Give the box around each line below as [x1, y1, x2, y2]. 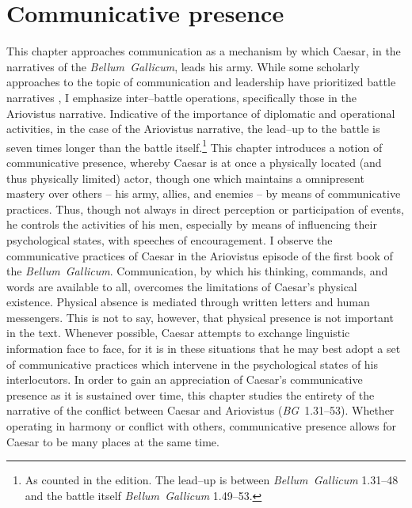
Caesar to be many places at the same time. [6, 433, 219, 449]
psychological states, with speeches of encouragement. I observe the [6, 231, 333, 248]
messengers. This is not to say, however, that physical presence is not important [6, 309, 394, 325]
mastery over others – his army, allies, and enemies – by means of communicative [6, 185, 401, 202]
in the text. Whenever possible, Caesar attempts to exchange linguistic [6, 324, 350, 341]
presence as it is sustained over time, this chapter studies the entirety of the [6, 386, 375, 403]
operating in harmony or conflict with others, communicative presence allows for [6, 418, 397, 434]
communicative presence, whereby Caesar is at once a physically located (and [6, 154, 382, 170]
